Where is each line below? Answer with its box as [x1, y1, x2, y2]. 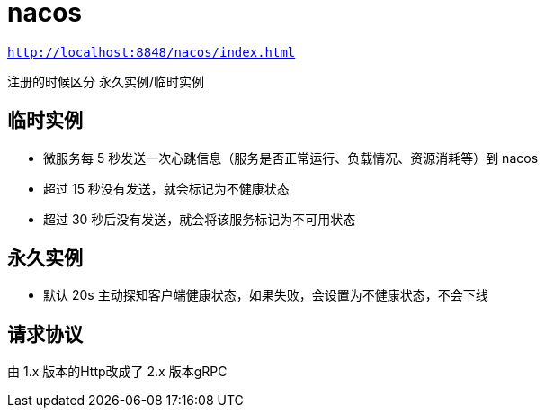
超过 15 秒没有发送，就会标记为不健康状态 [43, 180, 290, 196]
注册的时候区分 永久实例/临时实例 [7, 73, 204, 89]
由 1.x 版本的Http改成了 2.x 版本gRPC [7, 364, 228, 380]
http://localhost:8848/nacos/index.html [7, 44, 296, 59]
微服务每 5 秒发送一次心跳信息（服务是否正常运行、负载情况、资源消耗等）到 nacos [43, 149, 539, 166]
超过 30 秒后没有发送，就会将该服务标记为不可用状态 [43, 211, 356, 227]
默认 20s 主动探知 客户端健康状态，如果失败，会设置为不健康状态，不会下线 [43, 287, 488, 303]
